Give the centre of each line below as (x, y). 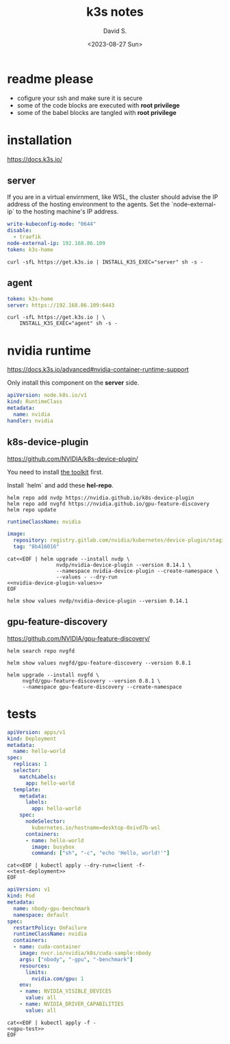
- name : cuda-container (47, 947)
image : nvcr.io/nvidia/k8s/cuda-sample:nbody (86, 953)
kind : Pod (21, 896)
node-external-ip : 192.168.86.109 (56, 244)
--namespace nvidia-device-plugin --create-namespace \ (137, 571)
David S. (115, 31)
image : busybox (53, 847)
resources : (35, 966)
